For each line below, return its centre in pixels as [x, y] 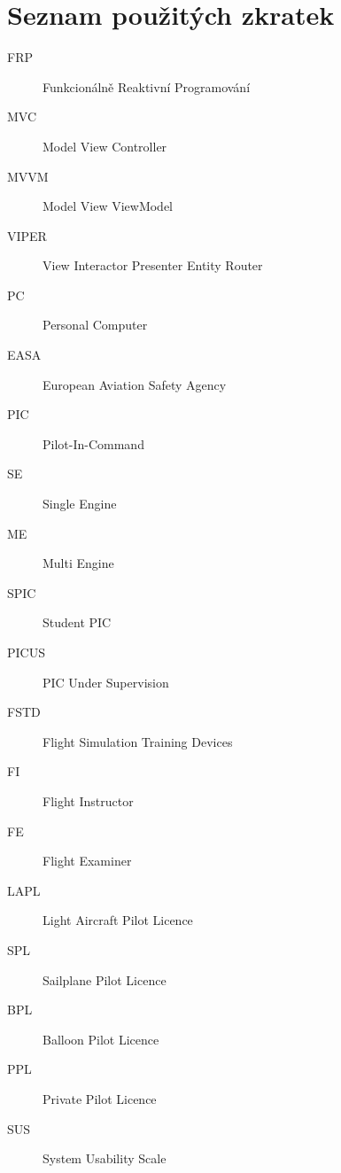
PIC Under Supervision [106, 682]
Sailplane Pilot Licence [105, 979]
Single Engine [80, 504]
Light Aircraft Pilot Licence [118, 920]
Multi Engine [78, 563]
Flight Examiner [87, 861]
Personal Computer [95, 325]
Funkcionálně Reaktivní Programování [147, 86]
